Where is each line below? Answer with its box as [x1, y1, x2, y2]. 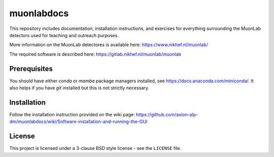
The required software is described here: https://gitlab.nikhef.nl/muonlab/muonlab [9, 51, 181, 57]
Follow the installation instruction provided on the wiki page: [9, 111, 135, 117]
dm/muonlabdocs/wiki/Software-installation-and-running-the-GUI [9, 118, 148, 124]
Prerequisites [9, 64, 53, 73]
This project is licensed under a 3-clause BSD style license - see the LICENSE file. [9, 145, 182, 151]
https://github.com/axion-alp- [135, 111, 198, 117]
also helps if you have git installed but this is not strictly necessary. [9, 85, 150, 91]
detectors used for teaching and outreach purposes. [9, 32, 119, 38]
